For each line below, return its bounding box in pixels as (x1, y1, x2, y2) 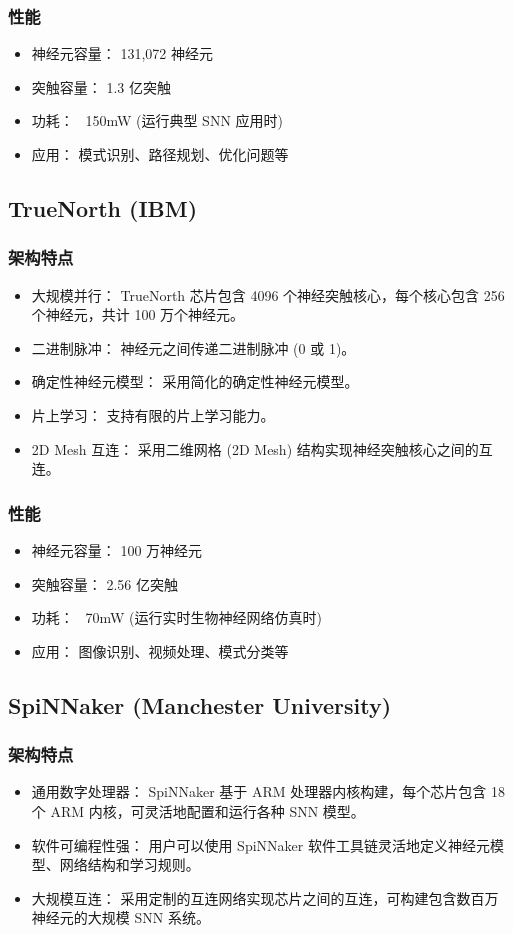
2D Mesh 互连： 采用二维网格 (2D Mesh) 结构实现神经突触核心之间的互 (31, 438, 493, 459)
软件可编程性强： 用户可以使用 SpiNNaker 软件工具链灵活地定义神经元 (31, 834, 490, 855)
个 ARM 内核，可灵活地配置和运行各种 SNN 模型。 (31, 800, 365, 821)
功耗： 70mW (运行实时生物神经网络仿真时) (31, 607, 322, 628)
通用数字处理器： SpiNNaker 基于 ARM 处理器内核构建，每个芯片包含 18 (31, 781, 505, 802)
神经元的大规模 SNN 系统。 (31, 907, 210, 928)
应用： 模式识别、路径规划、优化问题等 (31, 144, 289, 164)
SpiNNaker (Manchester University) (8, 689, 392, 720)
